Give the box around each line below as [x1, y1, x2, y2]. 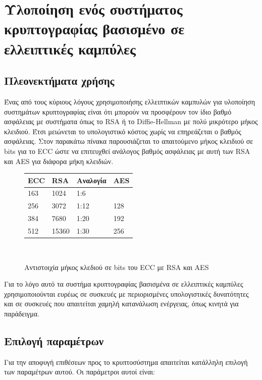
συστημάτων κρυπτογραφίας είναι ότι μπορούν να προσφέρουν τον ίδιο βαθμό [4, 106, 232, 117]
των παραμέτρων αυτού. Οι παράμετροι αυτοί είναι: [4, 366, 155, 377]
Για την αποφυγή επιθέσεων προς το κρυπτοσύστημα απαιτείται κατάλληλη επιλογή [4, 356, 248, 367]
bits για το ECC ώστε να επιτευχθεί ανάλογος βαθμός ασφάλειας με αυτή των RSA [4, 145, 250, 156]
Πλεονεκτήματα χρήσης [4, 73, 115, 88]
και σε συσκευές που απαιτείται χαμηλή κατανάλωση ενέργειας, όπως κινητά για [4, 298, 239, 309]
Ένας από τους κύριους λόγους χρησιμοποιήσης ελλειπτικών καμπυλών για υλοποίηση [4, 96, 255, 106]
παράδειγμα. [4, 308, 39, 319]
